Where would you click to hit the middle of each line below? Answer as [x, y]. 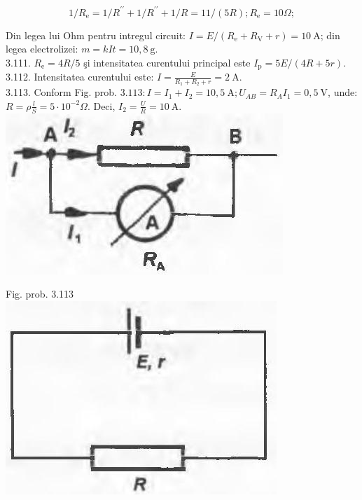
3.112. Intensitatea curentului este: [80, 77]
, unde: [343, 92]
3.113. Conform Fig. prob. [61, 92]
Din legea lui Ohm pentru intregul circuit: [96, 35]
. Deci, [101, 105]
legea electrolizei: [42, 49]
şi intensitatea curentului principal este [167, 62]
